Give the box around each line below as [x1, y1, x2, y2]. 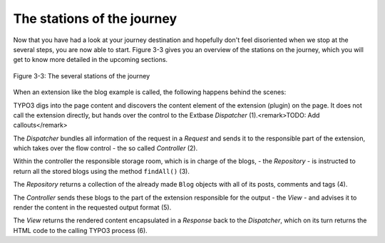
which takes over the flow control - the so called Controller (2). [13, 144, 198, 152]
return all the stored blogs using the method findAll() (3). [13, 167, 190, 175]
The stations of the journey [13, 11, 178, 26]
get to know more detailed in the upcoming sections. [13, 56, 168, 64]
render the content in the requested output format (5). [13, 203, 172, 212]
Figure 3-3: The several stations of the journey [13, 71, 150, 80]
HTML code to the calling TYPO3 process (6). [13, 226, 148, 234]
